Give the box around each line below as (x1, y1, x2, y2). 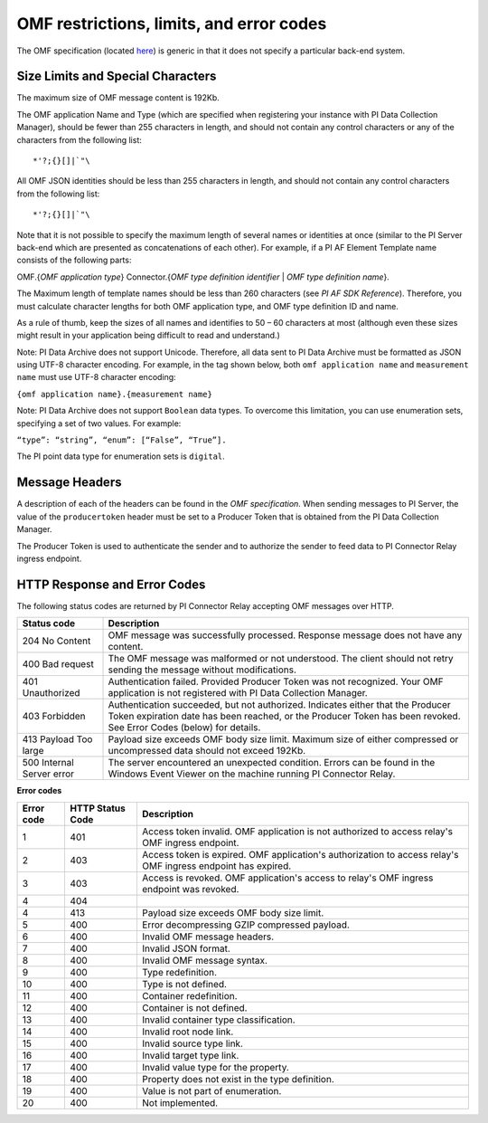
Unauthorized (22, 687, 80, 699)
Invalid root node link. (141, 1025, 234, 1038)
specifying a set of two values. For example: (16, 417, 182, 429)
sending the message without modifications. (108, 663, 297, 676)
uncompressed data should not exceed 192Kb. (108, 745, 306, 757)
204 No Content (22, 634, 91, 647)
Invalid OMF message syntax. (141, 954, 268, 966)
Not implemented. (141, 1096, 219, 1109)
